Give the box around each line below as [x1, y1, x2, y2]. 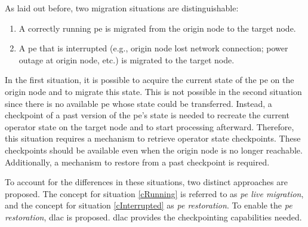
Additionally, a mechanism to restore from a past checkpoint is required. [5, 155, 270, 168]
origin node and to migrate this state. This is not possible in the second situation [5, 85, 302, 97]
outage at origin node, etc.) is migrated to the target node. [19, 53, 235, 66]
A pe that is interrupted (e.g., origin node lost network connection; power [19, 42, 288, 54]
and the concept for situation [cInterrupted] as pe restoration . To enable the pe [5, 199, 292, 211]
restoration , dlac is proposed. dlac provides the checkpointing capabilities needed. [5, 210, 302, 223]
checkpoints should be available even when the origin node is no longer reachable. [5, 143, 303, 156]
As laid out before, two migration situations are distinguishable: [5, 2, 239, 14]
